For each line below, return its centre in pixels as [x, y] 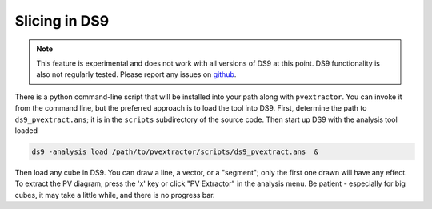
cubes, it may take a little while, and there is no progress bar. [115, 195]
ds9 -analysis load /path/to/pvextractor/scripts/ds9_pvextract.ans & [175, 151]
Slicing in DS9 [62, 21]
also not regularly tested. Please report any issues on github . [136, 74]
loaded [26, 130]
